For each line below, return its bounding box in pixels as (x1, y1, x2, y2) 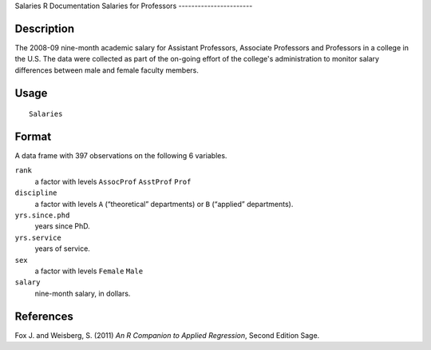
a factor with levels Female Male (34, 266, 144, 276)
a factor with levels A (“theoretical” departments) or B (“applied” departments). (34, 199, 294, 209)
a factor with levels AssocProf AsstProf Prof (34, 177, 192, 186)
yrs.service (14, 233, 61, 242)
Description (14, 22, 75, 35)
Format (14, 129, 52, 143)
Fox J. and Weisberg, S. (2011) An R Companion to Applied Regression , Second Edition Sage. (14, 330, 320, 340)
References (14, 309, 73, 323)
